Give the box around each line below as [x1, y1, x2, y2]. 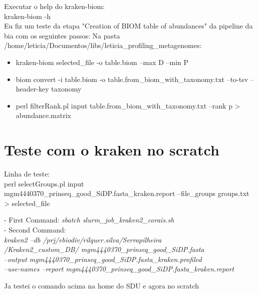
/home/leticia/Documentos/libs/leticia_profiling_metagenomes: [4, 40, 202, 50]
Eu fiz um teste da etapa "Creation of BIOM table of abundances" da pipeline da [4, 20, 253, 31]
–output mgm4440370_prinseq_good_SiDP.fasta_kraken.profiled [4, 253, 202, 264]
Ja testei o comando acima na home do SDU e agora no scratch [4, 280, 199, 290]
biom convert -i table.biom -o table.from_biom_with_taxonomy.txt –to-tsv [16, 73, 248, 84]
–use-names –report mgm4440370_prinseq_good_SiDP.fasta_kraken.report [4, 263, 234, 274]
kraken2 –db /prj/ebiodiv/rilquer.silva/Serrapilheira [4, 234, 162, 244]
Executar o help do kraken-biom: [4, 1, 105, 11]
